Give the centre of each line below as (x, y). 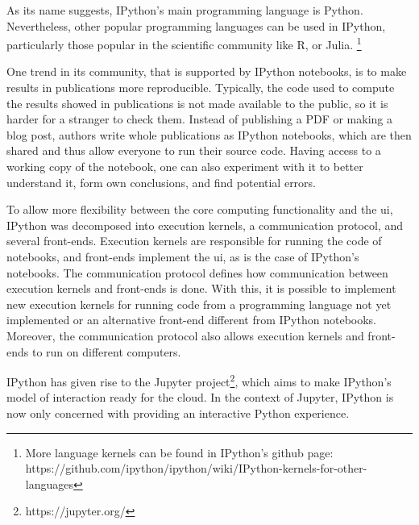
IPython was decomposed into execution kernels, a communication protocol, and (205, 225)
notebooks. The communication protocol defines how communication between (197, 272)
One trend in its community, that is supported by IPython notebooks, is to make (207, 71)
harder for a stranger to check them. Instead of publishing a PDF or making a (200, 119)
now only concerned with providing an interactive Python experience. (178, 412)
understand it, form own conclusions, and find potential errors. (162, 182)
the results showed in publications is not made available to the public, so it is (197, 103)
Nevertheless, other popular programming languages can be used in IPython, (196, 25)
